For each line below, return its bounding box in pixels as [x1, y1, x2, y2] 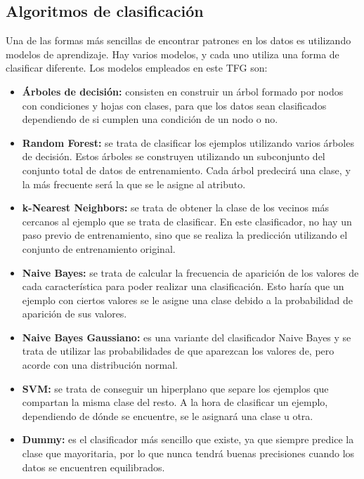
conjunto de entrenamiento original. [22, 241, 176, 256]
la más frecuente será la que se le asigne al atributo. [22, 176, 246, 191]
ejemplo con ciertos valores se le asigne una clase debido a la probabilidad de [22, 292, 353, 307]
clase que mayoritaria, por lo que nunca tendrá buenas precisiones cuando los [22, 446, 355, 461]
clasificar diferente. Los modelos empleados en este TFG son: [6, 60, 268, 75]
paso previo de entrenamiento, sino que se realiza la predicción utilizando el [22, 228, 348, 242]
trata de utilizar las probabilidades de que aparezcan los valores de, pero [22, 343, 334, 358]
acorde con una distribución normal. [22, 357, 178, 372]
